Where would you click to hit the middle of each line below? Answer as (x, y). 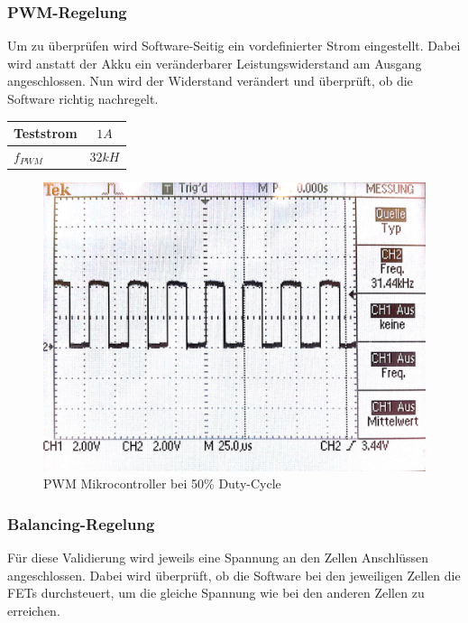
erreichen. (34, 610)
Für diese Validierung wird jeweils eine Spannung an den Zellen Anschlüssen (218, 558)
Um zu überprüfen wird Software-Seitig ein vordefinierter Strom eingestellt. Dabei (234, 46)
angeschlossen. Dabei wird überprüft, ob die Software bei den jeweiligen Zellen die (234, 575)
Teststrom (46, 133)
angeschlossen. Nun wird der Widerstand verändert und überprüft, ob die (210, 81)
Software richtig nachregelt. (83, 98)
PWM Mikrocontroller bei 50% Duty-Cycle (162, 484)
